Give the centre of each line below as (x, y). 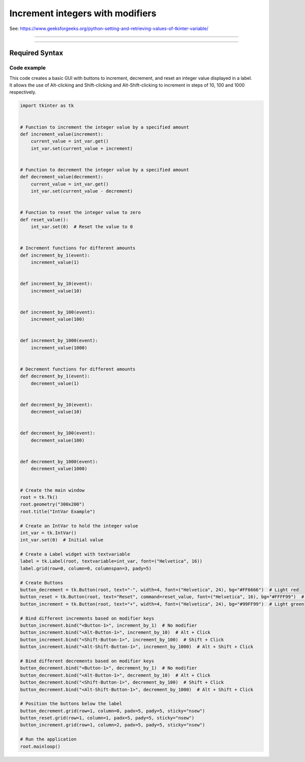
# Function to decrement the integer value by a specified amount (104, 170)
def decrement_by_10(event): (56, 405)
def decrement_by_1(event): (55, 376)
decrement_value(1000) (59, 469)
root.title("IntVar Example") (58, 511)
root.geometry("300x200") (52, 504)
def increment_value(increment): (62, 134)
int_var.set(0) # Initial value (62, 540)
